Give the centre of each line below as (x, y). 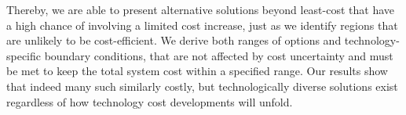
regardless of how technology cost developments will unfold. (150, 101)
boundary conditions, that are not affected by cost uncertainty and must (219, 55)
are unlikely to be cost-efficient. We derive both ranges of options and (174, 40)
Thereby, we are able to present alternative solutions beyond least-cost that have (201, 9)
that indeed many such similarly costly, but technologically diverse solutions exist (202, 86)
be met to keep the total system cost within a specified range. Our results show (197, 71)
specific (24, 55)
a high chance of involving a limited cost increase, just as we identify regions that (202, 25)
